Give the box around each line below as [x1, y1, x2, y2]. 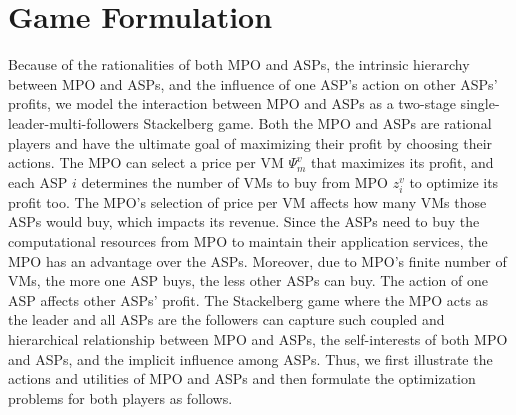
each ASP [8, 171, 68, 192]
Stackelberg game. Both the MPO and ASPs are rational [143, 112, 492, 133]
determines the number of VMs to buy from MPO [81, 171, 389, 192]
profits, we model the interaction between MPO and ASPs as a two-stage [8, 93, 456, 114]
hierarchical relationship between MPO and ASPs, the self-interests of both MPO [8, 329, 508, 349]
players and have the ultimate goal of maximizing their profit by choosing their [8, 132, 493, 153]
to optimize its [409, 171, 499, 192]
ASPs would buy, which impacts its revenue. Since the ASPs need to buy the [8, 211, 480, 232]
